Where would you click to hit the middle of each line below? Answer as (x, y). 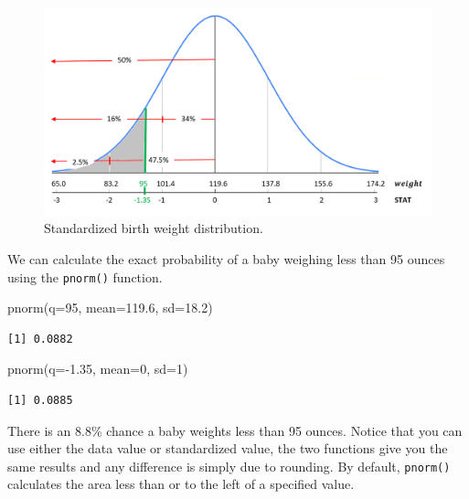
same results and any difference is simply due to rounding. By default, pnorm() (229, 466)
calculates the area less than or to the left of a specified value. (181, 484)
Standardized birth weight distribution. (154, 228)
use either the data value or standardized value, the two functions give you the (228, 448)
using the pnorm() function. (85, 276)
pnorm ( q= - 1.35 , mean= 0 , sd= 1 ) (98, 369)
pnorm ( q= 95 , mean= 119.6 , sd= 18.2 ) (110, 308)
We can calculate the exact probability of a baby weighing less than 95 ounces (226, 258)
